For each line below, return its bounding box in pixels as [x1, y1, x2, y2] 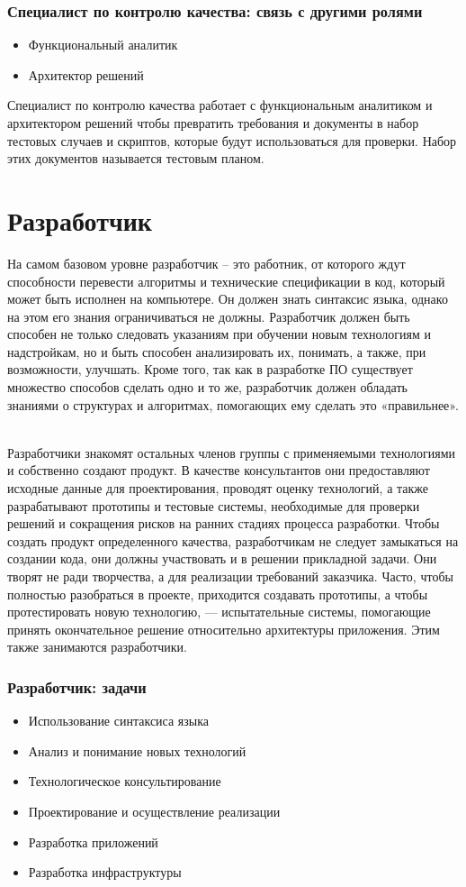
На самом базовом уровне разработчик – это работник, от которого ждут [7, 253, 406, 272]
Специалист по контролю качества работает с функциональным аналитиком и [7, 96, 433, 114]
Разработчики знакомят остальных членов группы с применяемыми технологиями [7, 443, 455, 462]
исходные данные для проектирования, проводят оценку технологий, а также [7, 479, 429, 498]
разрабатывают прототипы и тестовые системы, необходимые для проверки [7, 496, 420, 515]
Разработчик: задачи [7, 675, 147, 698]
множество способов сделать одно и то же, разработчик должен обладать [7, 378, 408, 397]
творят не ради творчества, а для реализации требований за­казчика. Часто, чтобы [7, 567, 453, 585]
